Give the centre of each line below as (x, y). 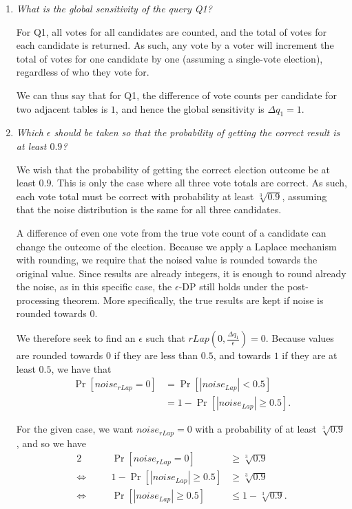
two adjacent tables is (62, 108)
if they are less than (156, 355)
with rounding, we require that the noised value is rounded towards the (167, 260)
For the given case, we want (75, 429)
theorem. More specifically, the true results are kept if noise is (193, 300)
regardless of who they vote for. (83, 72)
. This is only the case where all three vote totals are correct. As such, (199, 183)
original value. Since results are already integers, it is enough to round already (181, 273)
